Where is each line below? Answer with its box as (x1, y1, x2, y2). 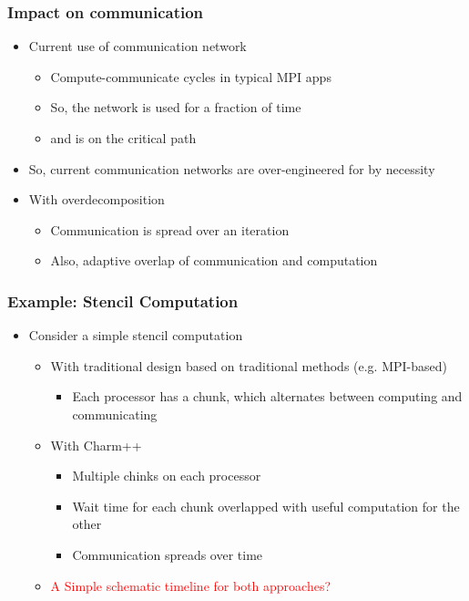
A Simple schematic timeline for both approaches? (50, 575, 331, 595)
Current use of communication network (28, 36, 247, 56)
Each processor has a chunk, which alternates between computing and (72, 387, 463, 406)
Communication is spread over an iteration (50, 220, 290, 239)
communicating (72, 404, 158, 423)
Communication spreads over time (72, 544, 263, 564)
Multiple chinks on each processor (72, 466, 261, 485)
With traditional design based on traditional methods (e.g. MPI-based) (50, 356, 448, 375)
